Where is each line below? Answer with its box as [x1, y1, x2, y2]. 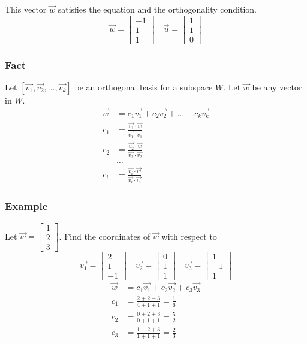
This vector [5, 3, 47, 15]
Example [5, 198, 48, 213]
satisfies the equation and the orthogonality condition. [58, 3, 257, 15]
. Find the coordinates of [59, 230, 151, 242]
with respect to [161, 230, 217, 242]
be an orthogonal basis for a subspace [74, 80, 213, 93]
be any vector [252, 80, 302, 93]
